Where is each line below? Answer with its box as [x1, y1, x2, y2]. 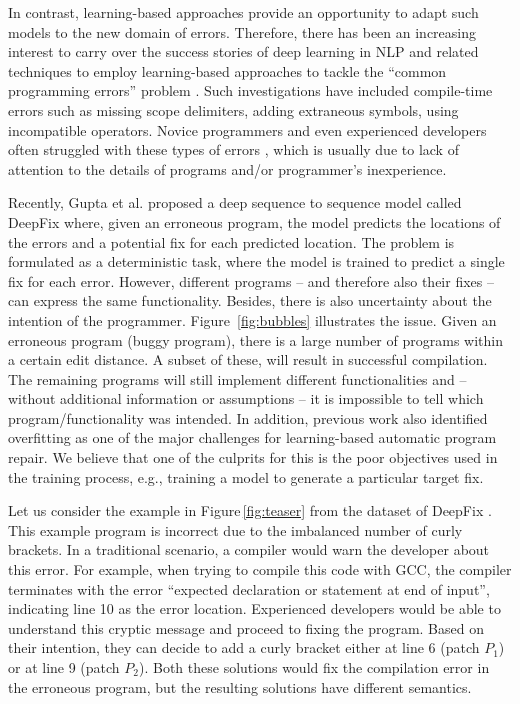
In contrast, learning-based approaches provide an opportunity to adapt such [8, 2, 479, 22]
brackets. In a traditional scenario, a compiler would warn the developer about [8, 539, 490, 560]
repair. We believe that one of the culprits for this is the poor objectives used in [8, 447, 498, 468]
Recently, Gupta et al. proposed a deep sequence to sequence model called [8, 192, 462, 213]
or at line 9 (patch [8, 657, 120, 677]
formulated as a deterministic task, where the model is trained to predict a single [8, 251, 505, 272]
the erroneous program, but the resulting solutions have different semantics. [8, 676, 472, 697]
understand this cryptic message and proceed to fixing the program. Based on [8, 617, 484, 638]
